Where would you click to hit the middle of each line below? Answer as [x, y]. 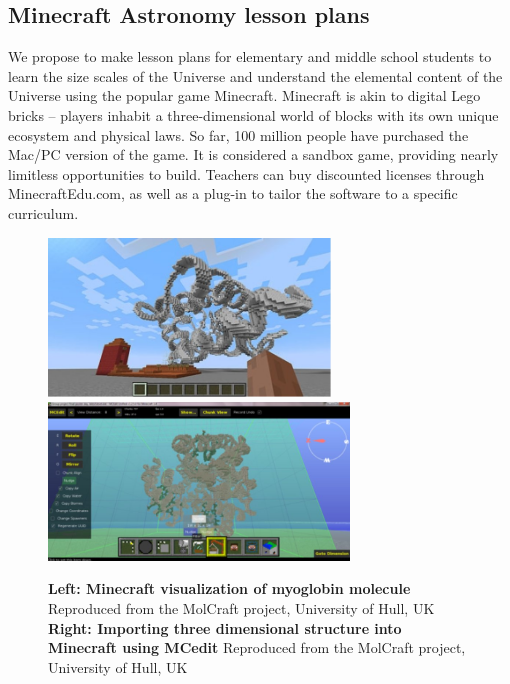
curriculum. [43, 212]
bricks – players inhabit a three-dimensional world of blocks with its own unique [253, 114]
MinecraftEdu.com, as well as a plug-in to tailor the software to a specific [233, 193]
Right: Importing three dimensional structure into [225, 627]
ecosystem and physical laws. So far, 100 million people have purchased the [238, 134]
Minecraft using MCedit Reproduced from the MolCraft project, [257, 647]
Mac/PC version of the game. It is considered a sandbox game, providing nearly [253, 154]
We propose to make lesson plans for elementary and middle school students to [250, 56]
